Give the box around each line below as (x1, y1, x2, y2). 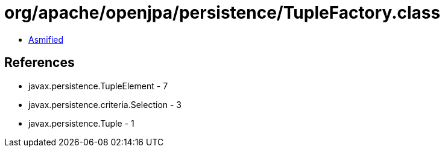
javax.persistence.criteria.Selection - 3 (28, 99, 182, 110)
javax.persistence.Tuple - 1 (28, 118, 134, 128)
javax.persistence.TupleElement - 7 (28, 80, 168, 91)
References (4, 55, 75, 71)
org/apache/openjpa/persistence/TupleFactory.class (4, 2, 441, 23)
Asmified (28, 34, 64, 45)
